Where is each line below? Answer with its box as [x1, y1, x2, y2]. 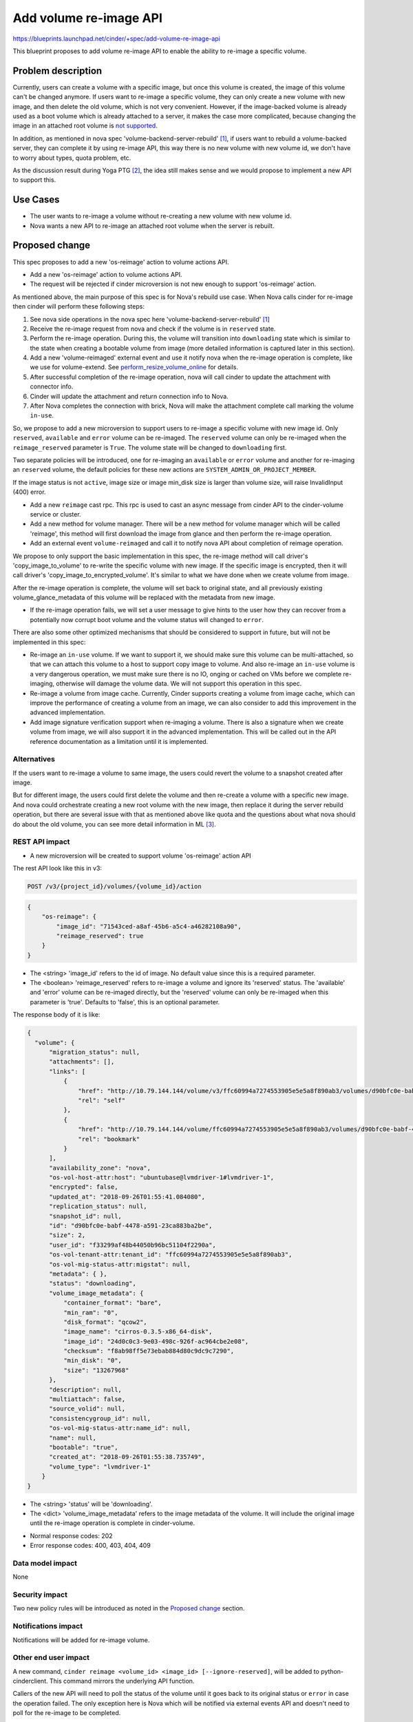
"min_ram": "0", [63, 1309, 118, 1316]
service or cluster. [30, 510, 82, 518]
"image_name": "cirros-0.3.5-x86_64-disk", [63, 1328, 213, 1336]
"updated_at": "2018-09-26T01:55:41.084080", [49, 1192, 206, 1201]
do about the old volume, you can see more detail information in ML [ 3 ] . [12, 820, 216, 828]
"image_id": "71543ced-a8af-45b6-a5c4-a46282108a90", [56, 922, 242, 930]
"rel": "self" [78, 1096, 126, 1104]
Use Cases [12, 194, 60, 206]
